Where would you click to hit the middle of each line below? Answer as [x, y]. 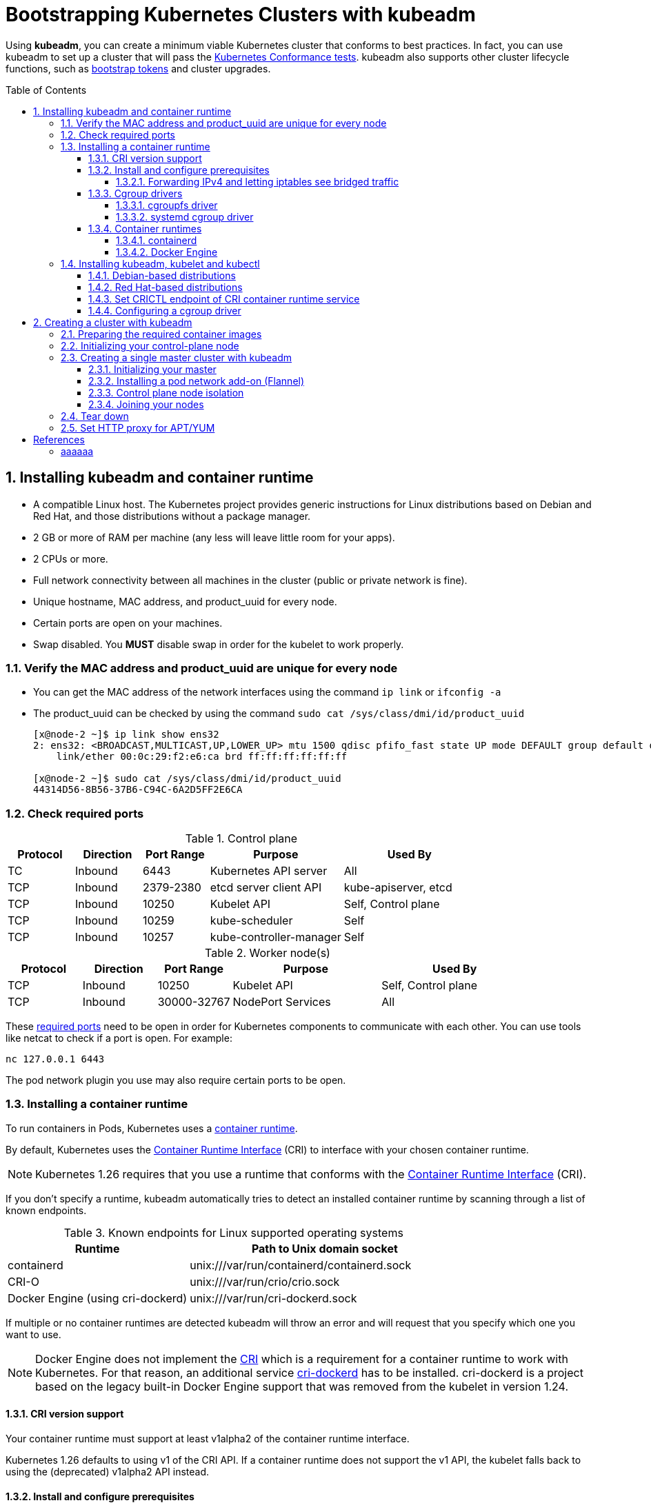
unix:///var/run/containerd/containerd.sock [301, 1265]
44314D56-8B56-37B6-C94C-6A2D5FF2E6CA [138, 790]
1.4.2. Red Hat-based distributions [166, 287]
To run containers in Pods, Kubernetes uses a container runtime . [152, 1128]
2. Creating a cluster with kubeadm [113, 322]
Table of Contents [46, 90]
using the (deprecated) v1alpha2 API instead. [108, 1472]
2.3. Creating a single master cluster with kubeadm [176, 357]
